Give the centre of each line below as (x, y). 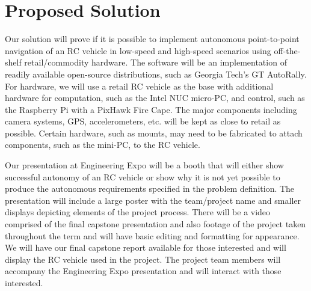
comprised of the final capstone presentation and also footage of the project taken (155, 224)
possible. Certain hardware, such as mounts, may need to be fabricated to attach (154, 133)
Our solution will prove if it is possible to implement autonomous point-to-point (152, 39)
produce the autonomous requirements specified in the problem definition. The (150, 188)
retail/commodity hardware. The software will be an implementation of (155, 62)
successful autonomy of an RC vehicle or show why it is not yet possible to (143, 176)
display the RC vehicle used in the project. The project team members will (143, 259)
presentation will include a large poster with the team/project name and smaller (153, 200)
